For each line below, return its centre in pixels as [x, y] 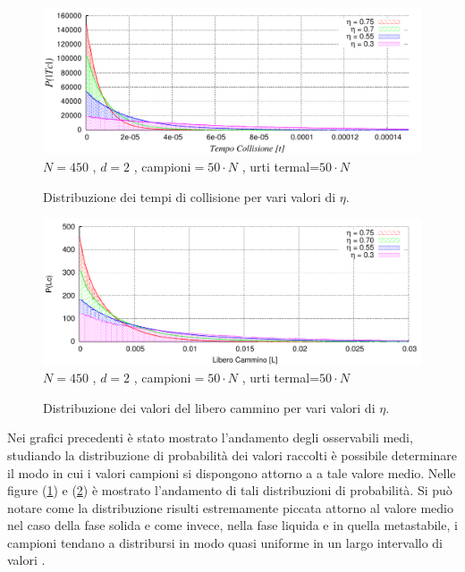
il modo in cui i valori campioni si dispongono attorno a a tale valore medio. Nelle [232, 472]
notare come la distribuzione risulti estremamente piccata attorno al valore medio [230, 507]
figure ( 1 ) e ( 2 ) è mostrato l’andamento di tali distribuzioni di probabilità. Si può [230, 490]
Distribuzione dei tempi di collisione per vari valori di [190, 196]
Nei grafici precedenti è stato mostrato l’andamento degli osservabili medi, [210, 437]
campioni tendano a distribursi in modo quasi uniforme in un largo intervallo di [225, 542]
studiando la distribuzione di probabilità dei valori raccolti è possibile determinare [232, 454]
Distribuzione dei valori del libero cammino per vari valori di [209, 407]
